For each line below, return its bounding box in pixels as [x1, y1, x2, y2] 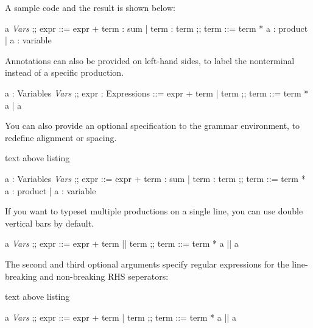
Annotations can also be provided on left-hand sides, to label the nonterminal [5, 54, 295, 67]
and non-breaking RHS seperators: [40, 269, 169, 282]
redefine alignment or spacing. [5, 131, 117, 144]
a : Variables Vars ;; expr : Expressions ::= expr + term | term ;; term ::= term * [5, 86, 309, 99]
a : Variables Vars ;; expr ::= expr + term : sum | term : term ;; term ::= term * [5, 172, 306, 184]
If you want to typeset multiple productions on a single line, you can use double [5, 205, 303, 217]
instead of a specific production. [5, 66, 124, 79]
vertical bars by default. [5, 216, 94, 229]
